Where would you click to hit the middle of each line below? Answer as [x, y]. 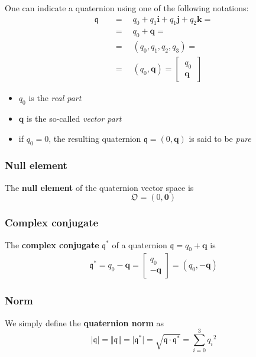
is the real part [55, 98]
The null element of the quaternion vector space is [99, 187]
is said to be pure [220, 138]
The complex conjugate [52, 244]
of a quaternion [140, 244]
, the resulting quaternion [95, 138]
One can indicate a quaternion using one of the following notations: [127, 8]
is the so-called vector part [74, 119]
